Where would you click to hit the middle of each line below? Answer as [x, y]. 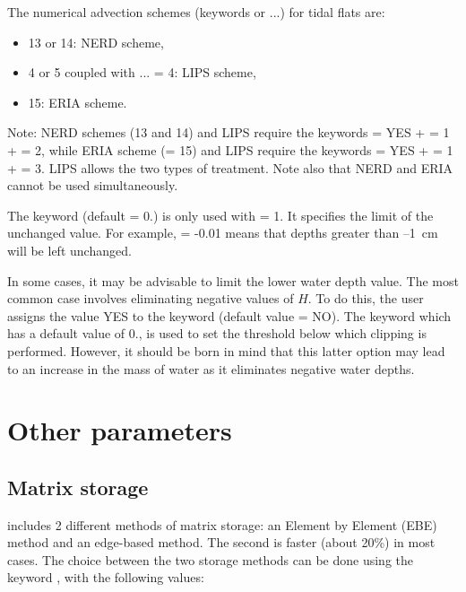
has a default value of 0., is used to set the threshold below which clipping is [217, 333]
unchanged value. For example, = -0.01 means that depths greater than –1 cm [223, 233]
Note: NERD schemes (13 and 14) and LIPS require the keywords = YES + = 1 [229, 132]
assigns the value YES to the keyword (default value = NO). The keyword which [229, 315]
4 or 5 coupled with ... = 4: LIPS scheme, [142, 72]
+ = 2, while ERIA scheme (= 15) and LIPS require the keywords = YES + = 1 [230, 149]
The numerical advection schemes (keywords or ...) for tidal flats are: [196, 12]
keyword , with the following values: [106, 577]
